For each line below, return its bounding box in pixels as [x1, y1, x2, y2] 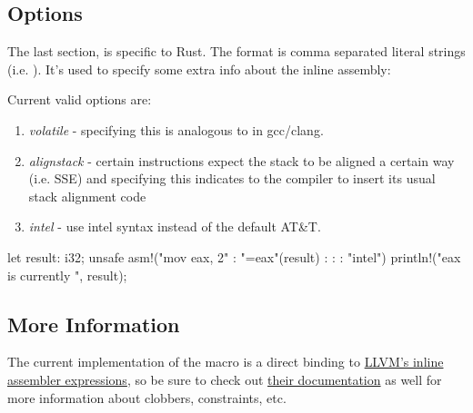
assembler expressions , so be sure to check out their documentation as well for [7, 369, 442, 388]
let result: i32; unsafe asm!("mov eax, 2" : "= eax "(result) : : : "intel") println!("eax [7, 247, 461, 266]
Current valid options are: [7, 90, 152, 109]
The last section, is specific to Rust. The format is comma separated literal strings [7, 42, 466, 61]
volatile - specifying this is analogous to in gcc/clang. [28, 120, 324, 139]
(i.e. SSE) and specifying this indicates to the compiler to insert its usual [28, 169, 436, 188]
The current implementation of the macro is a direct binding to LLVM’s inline [7, 352, 444, 371]
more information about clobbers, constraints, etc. [7, 388, 287, 407]
